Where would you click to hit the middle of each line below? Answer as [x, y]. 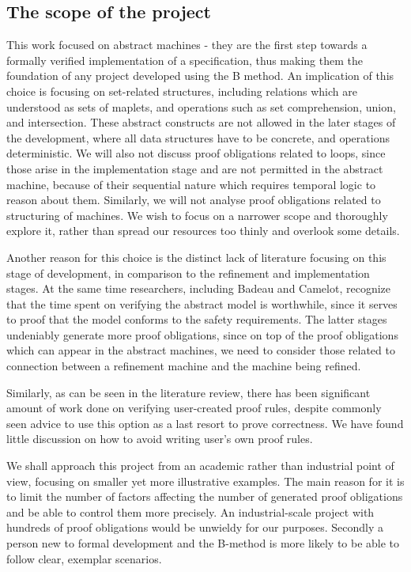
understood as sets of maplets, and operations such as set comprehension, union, [201, 106]
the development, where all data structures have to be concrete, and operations [198, 137]
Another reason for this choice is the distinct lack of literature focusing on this [196, 257]
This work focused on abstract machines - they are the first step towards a [187, 45]
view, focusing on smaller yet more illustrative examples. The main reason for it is [205, 481]
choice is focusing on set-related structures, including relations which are [182, 91]
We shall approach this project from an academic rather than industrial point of [200, 466]
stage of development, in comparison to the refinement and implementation [188, 273]
